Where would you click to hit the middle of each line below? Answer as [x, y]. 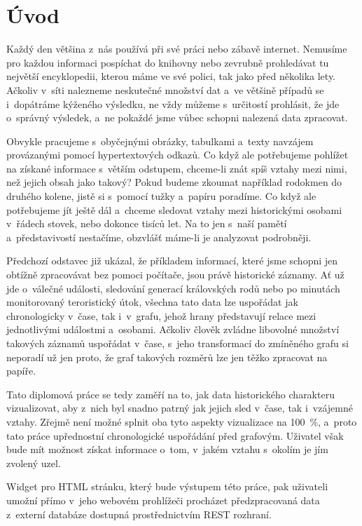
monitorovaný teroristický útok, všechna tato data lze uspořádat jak [152, 302]
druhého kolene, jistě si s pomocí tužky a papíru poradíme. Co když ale [161, 196]
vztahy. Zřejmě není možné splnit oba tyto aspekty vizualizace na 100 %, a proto [182, 421]
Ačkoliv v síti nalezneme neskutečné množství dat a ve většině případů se [165, 89]
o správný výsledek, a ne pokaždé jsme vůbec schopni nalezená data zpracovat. [177, 117]
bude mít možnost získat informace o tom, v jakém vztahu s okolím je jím [167, 449]
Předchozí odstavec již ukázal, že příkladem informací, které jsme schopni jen [172, 261]
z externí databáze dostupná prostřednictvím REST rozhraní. [139, 514]
